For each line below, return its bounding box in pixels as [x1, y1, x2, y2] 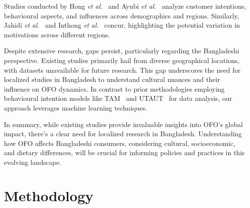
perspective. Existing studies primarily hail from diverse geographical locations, [4, 55, 240, 65]
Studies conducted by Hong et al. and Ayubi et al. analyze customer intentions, [4, 1, 247, 11]
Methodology [4, 185, 94, 205]
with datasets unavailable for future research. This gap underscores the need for [4, 64, 241, 75]
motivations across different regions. [4, 29, 110, 39]
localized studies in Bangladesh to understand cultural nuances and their [4, 74, 220, 84]
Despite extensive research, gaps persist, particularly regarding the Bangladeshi [4, 46, 239, 56]
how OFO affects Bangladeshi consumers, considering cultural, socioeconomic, [4, 138, 235, 148]
